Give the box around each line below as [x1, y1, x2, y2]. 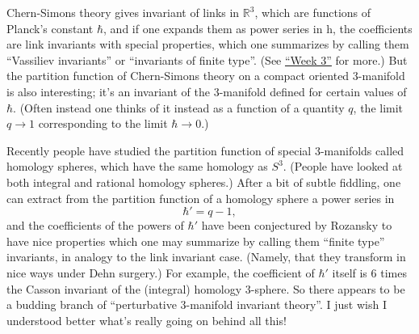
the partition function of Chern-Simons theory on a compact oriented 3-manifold [6, 67, 405, 84]
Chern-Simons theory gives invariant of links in [6, 4, 240, 20]
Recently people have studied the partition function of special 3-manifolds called [6, 142, 404, 159]
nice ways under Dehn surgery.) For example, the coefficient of [6, 264, 315, 281]
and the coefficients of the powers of [6, 217, 184, 234]
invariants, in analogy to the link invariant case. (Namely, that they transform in [6, 248, 406, 265]
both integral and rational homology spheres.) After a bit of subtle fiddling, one [6, 173, 401, 190]
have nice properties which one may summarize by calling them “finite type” [6, 232, 385, 249]
